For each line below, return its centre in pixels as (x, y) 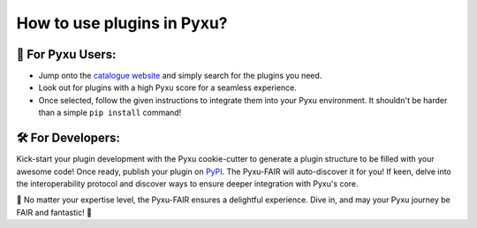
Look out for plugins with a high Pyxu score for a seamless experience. (168, 87)
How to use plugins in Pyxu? (122, 23)
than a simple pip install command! (110, 113)
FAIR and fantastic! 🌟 (54, 212)
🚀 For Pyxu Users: (66, 54)
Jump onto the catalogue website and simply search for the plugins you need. (180, 76)
